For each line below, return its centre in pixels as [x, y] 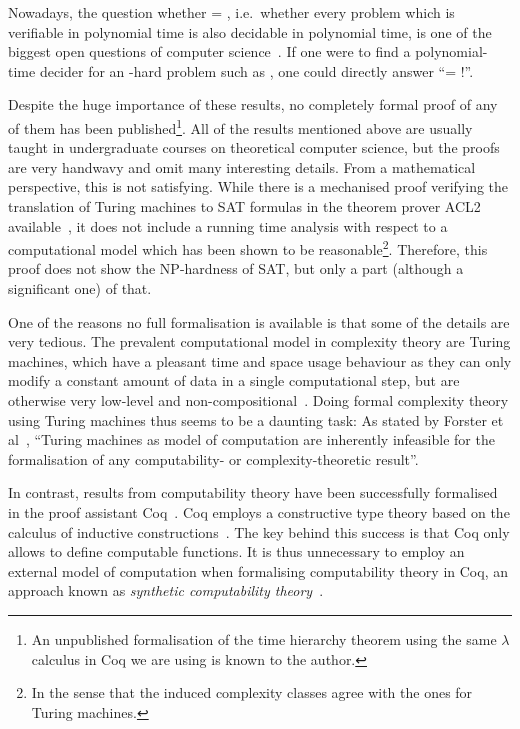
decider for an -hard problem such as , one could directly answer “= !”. [256, 70]
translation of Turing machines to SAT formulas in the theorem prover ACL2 [244, 206]
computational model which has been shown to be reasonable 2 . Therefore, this [248, 247]
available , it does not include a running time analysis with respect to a [228, 225]
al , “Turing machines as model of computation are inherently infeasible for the [251, 439]
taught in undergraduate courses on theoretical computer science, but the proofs [254, 147]
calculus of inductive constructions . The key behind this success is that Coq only [259, 531]
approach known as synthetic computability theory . [166, 590]
